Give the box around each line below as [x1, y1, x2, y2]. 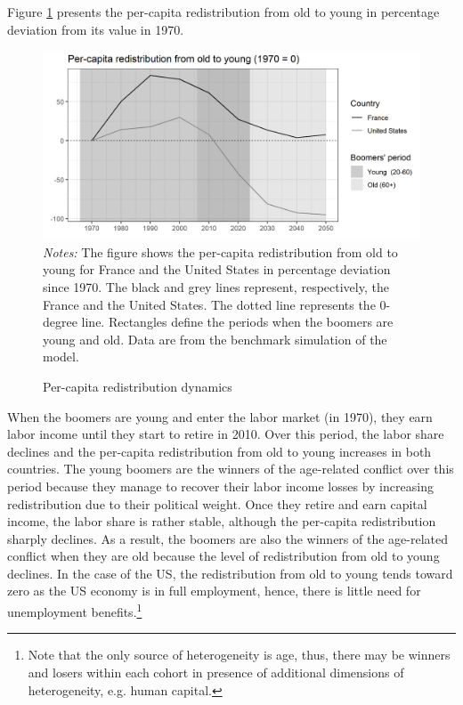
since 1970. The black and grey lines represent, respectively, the [43, 277, 389, 296]
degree [43, 312, 77, 331]
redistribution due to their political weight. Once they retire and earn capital [7, 494, 427, 513]
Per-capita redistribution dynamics [43, 377, 232, 395]
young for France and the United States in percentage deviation [43, 260, 391, 279]
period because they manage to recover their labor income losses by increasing [7, 476, 434, 495]
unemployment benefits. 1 [7, 600, 142, 620]
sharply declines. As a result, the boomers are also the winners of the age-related [7, 529, 449, 547]
